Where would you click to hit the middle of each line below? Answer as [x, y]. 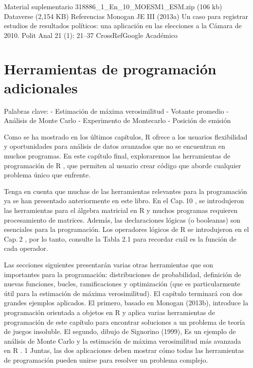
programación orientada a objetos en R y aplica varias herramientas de [109, 312]
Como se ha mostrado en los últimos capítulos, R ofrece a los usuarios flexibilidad [126, 136]
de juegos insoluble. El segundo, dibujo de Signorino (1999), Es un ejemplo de [120, 331]
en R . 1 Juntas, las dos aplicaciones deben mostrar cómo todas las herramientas [124, 350]
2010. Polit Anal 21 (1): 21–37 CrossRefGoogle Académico [91, 35]
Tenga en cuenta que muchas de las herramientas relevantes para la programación [126, 191]
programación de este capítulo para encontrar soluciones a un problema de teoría [125, 322]
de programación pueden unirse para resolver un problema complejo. [106, 359]
